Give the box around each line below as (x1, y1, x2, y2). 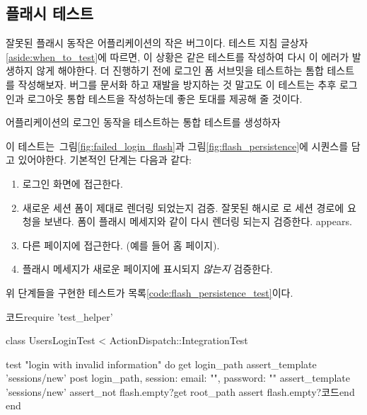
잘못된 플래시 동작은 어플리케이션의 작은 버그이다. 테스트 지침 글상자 (6, 35, 308, 50)
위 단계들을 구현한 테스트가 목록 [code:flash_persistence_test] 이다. (6, 285, 293, 300)
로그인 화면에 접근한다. (22, 176, 123, 191)
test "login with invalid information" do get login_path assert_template (6, 356, 317, 371)
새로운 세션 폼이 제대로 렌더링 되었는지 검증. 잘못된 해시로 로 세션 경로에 (22, 200, 344, 215)
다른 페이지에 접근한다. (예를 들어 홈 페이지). (22, 237, 220, 252)
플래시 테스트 (6, 2, 93, 24)
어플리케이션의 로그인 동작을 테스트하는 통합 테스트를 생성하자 (6, 115, 281, 130)
